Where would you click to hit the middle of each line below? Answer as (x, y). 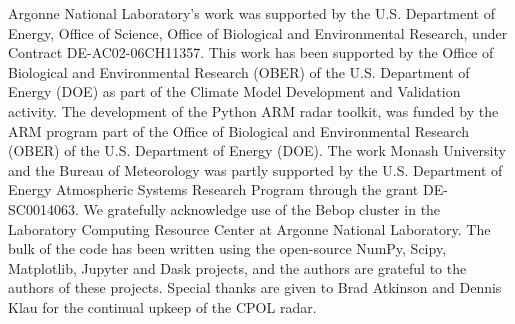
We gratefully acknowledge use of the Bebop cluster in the (262, 208)
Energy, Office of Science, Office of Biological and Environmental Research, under (258, 32)
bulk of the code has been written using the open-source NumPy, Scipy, (227, 248)
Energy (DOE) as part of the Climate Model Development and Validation (234, 91)
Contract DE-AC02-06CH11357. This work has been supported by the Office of (251, 52)
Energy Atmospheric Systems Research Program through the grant (213, 189)
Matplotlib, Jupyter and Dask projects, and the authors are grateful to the (237, 267)
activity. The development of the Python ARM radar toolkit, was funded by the (253, 110)
